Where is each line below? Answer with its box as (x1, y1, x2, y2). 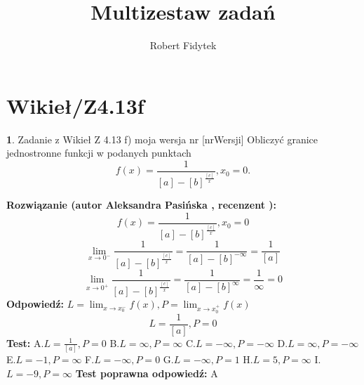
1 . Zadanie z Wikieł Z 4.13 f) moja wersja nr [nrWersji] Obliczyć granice (6, 131, 318, 146)
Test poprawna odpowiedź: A (75, 365, 218, 380)
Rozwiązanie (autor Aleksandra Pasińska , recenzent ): (6, 197, 276, 212)
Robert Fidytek (149, 38, 217, 53)
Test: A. (6, 335, 44, 350)
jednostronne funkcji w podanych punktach (6, 145, 191, 160)
